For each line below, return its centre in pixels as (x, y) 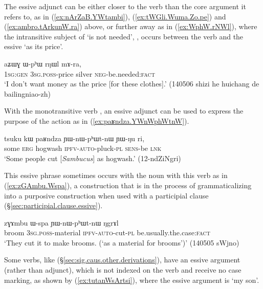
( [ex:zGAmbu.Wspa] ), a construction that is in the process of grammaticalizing (128, 185)
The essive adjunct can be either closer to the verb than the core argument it (125, 6)
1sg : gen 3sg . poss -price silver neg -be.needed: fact (80, 73)
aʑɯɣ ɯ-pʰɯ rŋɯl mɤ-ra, (43, 63)
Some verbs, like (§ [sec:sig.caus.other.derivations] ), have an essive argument (122, 260)
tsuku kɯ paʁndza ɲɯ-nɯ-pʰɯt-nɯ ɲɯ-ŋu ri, (74, 138)
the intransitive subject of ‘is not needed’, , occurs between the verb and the (124, 36)
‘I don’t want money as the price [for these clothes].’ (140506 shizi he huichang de (132, 84)
